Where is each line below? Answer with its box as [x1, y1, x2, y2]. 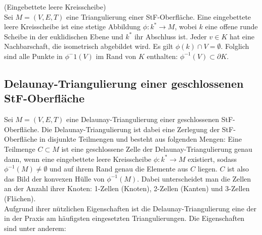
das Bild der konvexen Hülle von [4, 173, 105, 184]
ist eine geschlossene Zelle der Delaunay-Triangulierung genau [61, 143, 252, 154]
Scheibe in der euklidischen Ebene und [4, 31, 123, 41]
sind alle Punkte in [4, 50, 63, 61]
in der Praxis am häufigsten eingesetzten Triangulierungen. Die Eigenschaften [4, 213, 245, 223]
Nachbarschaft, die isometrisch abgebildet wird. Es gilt [4, 41, 173, 51]
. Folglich [221, 41, 249, 51]
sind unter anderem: [4, 222, 66, 233]
